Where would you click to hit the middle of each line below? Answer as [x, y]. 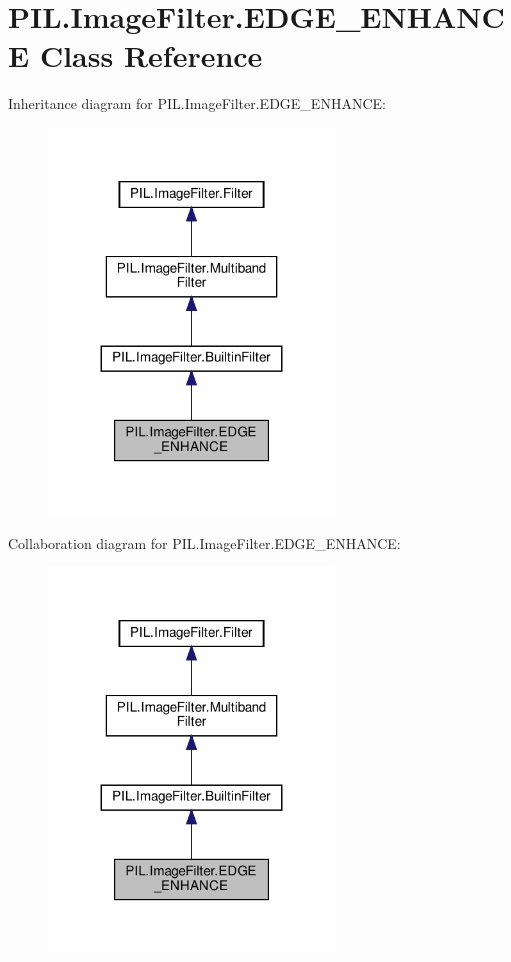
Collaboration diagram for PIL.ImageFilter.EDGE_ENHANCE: [204, 542]
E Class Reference [135, 55]
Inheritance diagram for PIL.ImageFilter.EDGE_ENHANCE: [197, 103]
